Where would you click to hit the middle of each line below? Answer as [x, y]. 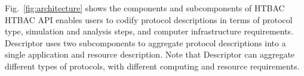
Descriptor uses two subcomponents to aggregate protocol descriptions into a [145, 42]
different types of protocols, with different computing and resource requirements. [152, 66]
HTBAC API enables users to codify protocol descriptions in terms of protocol [149, 19]
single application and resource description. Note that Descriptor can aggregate [150, 54]
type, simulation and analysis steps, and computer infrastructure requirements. [149, 31]
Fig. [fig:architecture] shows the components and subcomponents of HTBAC [145, 8]
